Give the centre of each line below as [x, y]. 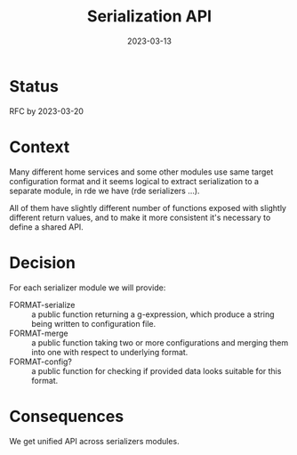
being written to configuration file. [94, 323]
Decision [42, 262]
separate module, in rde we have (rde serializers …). [104, 191]
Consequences [67, 416]
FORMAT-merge [39, 333]
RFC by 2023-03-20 [47, 111]
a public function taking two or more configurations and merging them [160, 342]
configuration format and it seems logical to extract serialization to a [134, 181]
